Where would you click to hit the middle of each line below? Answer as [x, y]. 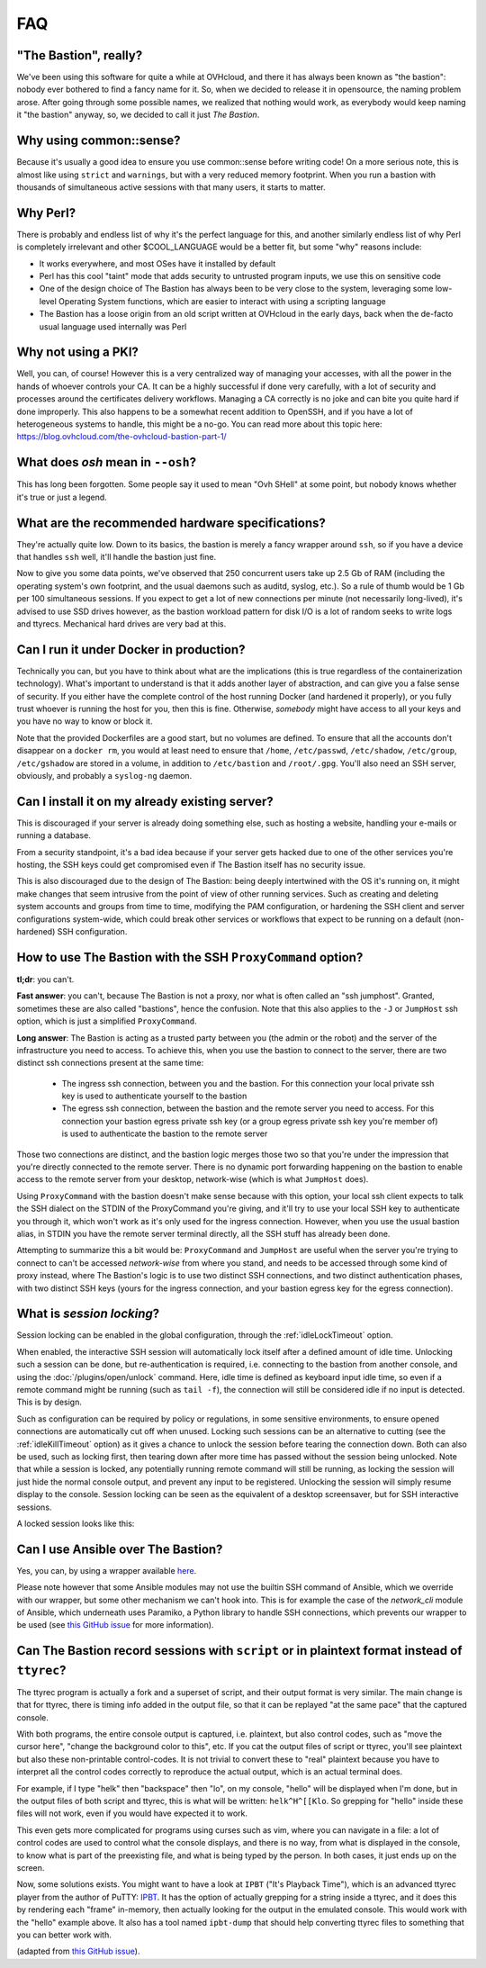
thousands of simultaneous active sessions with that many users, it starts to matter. [171, 187]
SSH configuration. [92, 932]
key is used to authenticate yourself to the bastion [154, 1096]
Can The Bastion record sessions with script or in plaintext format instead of [239, 1651]
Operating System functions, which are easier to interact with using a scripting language [222, 301]
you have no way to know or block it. [85, 721]
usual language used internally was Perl [113, 326]
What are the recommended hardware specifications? [171, 523]
